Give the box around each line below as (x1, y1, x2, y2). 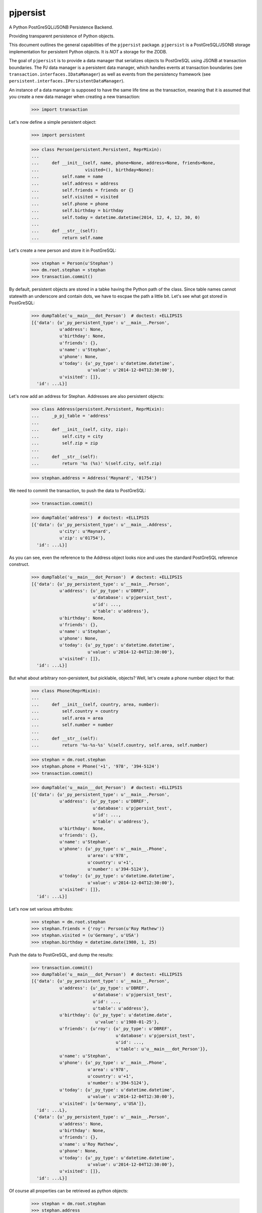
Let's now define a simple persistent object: (9, 119, 97, 125)
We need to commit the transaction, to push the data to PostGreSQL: (9, 488, 147, 493)
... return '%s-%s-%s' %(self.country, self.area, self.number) (31, 742, 208, 748)
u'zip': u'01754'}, (59, 535, 106, 541)
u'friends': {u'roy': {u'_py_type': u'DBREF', (59, 1026, 172, 1032)
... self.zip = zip (31, 441, 98, 446)
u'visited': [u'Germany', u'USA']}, (59, 1100, 147, 1106)
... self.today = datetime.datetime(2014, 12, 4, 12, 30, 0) (31, 214, 200, 220)
